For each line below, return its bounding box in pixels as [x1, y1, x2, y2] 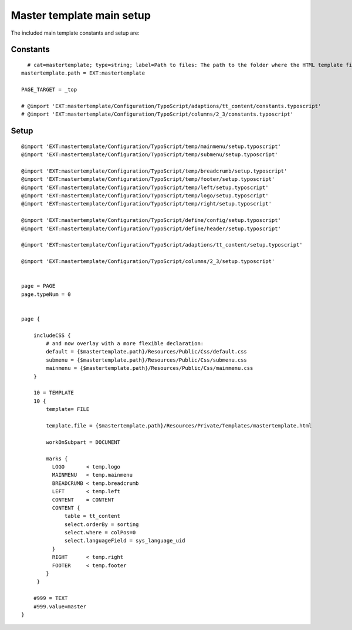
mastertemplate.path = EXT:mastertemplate [21, 70, 145, 76]
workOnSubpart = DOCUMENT [46, 439, 120, 446]
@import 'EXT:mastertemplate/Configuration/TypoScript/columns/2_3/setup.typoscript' [21, 258, 275, 265]
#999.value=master [33, 603, 87, 610]
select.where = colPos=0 [65, 529, 136, 536]
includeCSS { [33, 332, 71, 339]
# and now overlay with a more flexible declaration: [46, 341, 204, 347]
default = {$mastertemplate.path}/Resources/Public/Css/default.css [46, 348, 248, 355]
